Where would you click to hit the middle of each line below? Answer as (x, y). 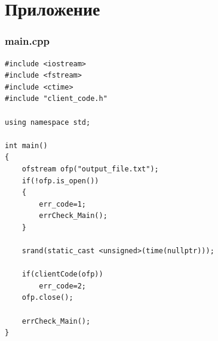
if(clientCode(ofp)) (62, 274)
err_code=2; (63, 286)
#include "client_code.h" (56, 99)
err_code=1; (63, 204)
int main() (26, 145)
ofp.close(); (47, 298)
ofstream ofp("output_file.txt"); (90, 169)
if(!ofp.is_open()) (60, 181)
